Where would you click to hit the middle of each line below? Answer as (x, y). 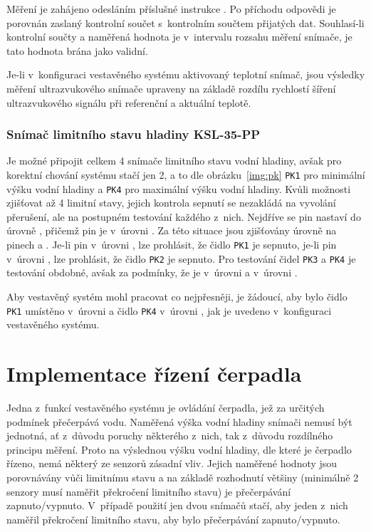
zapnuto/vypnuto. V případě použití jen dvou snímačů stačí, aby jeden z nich (177, 505)
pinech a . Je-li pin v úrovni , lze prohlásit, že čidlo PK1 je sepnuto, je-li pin (172, 245)
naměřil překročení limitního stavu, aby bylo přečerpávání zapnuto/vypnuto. (173, 519)
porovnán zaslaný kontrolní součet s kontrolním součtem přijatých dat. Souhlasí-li (185, 22)
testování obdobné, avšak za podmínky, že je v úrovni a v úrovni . (152, 272)
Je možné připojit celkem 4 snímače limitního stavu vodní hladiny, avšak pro (174, 161)
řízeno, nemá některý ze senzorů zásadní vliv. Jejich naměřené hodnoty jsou (172, 463)
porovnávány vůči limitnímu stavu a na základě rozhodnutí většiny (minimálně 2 (183, 477)
